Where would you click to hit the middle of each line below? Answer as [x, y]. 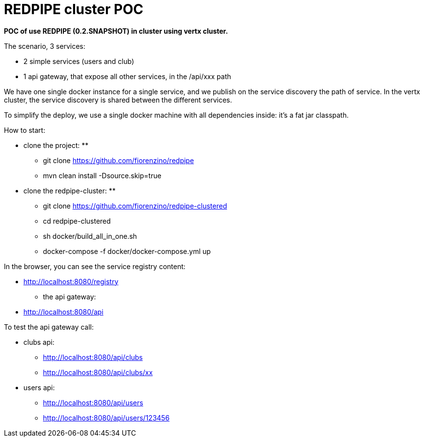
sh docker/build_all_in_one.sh [90, 236]
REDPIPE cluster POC [74, 9]
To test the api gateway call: [49, 327]
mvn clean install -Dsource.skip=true [102, 175]
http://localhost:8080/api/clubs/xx [98, 372]
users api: [39, 387]
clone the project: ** [56, 145]
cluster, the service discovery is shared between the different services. [118, 100]
